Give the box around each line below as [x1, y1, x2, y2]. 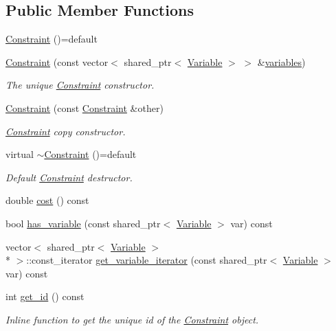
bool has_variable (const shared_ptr [5, 216, 161, 230]
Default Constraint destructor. [5, 170, 133, 184]
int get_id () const [5, 289, 85, 304]
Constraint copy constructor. [5, 124, 126, 138]
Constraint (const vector [5, 54, 109, 69]
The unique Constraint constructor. [5, 78, 155, 92]
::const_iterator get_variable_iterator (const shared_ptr [26, 253, 267, 267]
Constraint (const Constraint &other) [5, 100, 164, 115]
